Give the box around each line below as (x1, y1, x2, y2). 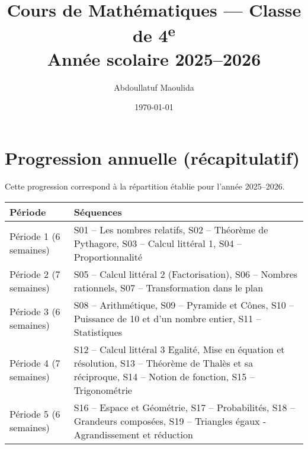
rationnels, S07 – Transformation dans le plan (73, 280, 264, 294)
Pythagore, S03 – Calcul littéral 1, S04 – (73, 236, 242, 250)
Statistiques (73, 325, 123, 339)
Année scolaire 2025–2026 (47, 46, 261, 70)
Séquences (73, 204, 122, 219)
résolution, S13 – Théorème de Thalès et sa (73, 355, 254, 370)
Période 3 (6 (9, 304, 60, 319)
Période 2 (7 (9, 267, 60, 281)
